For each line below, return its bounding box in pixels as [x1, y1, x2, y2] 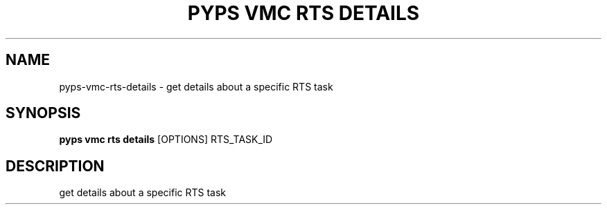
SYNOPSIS [6, 104, 81, 122]
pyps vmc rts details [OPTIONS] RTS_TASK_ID [59, 133, 273, 146]
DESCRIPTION [6, 157, 105, 175]
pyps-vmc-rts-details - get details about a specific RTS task [59, 80, 333, 93]
